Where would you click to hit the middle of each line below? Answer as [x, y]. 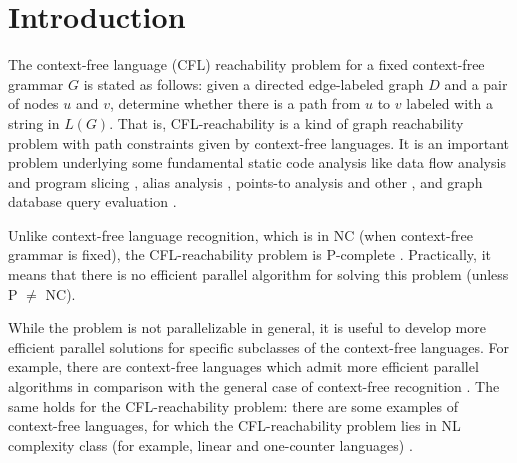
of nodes [33, 103]
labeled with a [449, 103]
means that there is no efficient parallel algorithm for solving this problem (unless [258, 274]
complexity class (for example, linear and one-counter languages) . [210, 444]
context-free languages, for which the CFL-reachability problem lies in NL [234, 425]
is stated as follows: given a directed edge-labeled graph [253, 83]
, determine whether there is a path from [235, 103]
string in [34, 122]
